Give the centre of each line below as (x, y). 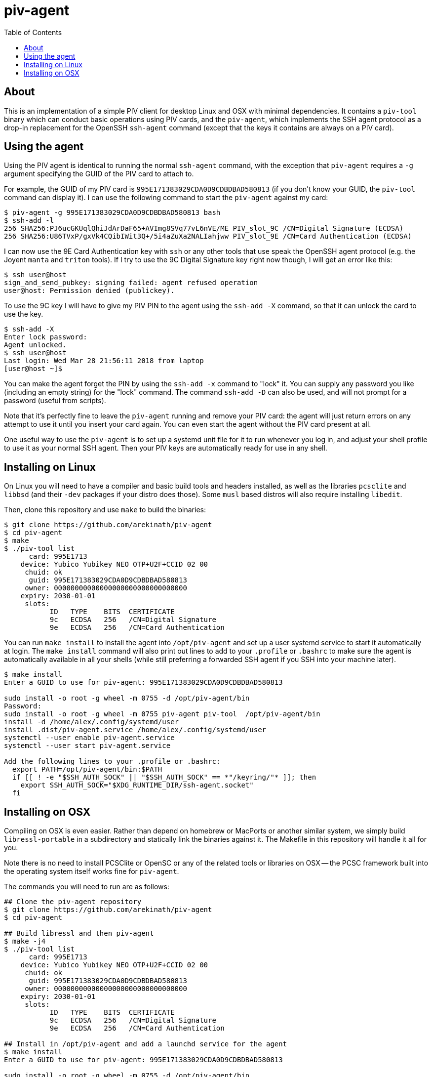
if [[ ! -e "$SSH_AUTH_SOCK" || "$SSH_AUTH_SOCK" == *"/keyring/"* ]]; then (164, 777)
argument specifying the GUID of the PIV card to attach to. (99, 174)
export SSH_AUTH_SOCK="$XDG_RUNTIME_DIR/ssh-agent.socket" (137, 785)
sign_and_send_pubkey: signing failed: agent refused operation (131, 283)
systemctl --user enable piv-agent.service (89, 738)
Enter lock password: (46, 337)
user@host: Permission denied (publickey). (89, 291)
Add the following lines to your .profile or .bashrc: (112, 762)
